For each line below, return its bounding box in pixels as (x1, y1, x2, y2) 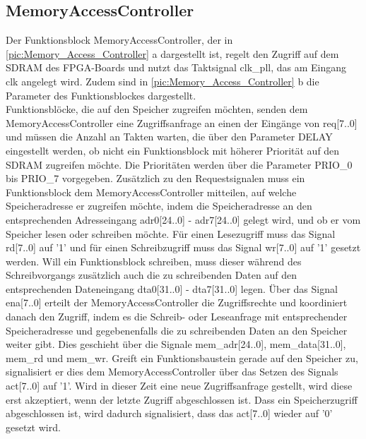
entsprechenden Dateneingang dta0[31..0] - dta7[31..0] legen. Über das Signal (6, 281, 338, 296)
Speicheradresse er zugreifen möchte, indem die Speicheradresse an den (6, 198, 312, 213)
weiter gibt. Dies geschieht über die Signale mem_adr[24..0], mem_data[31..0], (6, 337, 346, 351)
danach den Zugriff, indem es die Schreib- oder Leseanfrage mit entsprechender (6, 309, 348, 324)
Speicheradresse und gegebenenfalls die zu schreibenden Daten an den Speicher (6, 323, 348, 337)
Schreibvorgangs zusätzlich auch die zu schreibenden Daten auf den (6, 267, 297, 282)
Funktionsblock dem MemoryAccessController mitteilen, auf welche (6, 184, 297, 199)
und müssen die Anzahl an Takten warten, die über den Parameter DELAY (6, 129, 333, 144)
